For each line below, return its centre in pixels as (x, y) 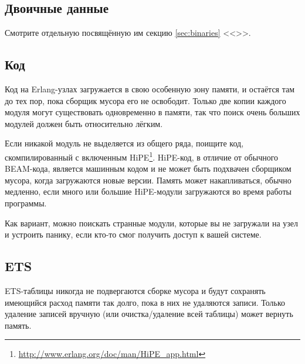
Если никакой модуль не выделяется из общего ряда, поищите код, (124, 143)
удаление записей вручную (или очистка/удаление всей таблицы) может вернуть (149, 314)
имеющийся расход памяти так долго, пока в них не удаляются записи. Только (145, 302)
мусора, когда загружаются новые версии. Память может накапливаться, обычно (148, 180)
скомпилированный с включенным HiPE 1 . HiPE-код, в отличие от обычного (142, 156)
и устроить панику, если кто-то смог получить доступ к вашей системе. (133, 234)
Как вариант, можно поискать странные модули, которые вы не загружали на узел (151, 223)
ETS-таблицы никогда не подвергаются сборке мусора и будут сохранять (135, 290)
